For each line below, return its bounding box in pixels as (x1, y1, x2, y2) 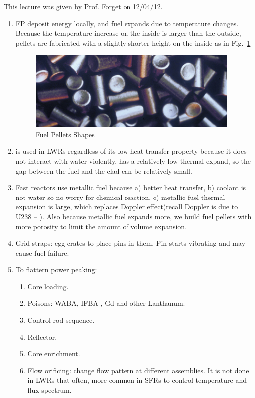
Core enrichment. (27, 348, 80, 359)
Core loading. (27, 281, 69, 291)
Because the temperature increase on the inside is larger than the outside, (15, 28, 241, 38)
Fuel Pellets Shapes (35, 129, 95, 139)
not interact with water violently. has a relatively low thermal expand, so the (15, 155, 251, 166)
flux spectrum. (27, 385, 72, 395)
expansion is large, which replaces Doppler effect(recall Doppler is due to (15, 201, 238, 212)
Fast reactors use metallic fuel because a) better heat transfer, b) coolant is (15, 182, 246, 193)
